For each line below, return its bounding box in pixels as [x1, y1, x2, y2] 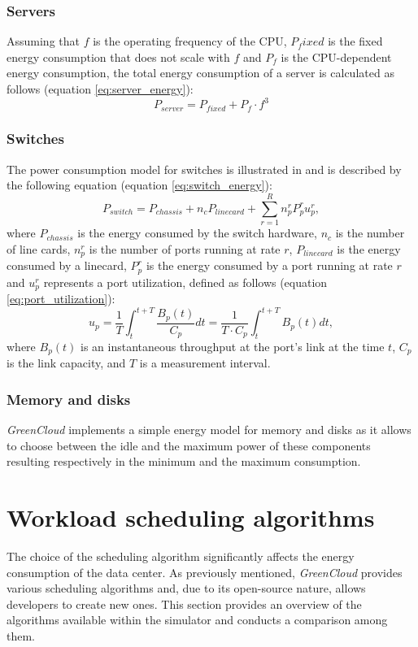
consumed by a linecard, [7, 257, 127, 274]
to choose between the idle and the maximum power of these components [7, 436, 371, 454]
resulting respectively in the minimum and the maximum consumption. [7, 453, 361, 470]
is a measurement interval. [139, 354, 271, 371]
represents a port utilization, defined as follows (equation [43, 273, 328, 290]
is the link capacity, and [7, 354, 126, 371]
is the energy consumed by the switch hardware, [77, 224, 317, 241]
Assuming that [7, 33, 80, 50]
